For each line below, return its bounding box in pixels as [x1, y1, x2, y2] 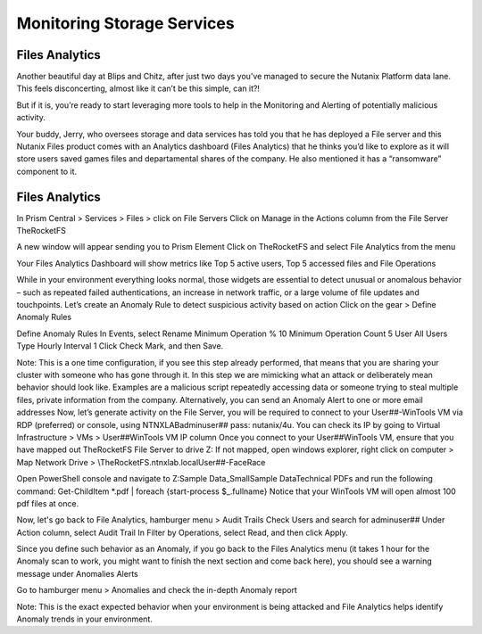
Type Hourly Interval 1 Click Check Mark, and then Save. [16, 341, 224, 351]
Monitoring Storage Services [16, 13, 236, 33]
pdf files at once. [16, 498, 79, 508]
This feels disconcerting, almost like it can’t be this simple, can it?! [16, 83, 261, 94]
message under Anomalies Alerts [16, 568, 138, 579]
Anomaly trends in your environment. [16, 613, 154, 624]
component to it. [16, 166, 78, 177]
